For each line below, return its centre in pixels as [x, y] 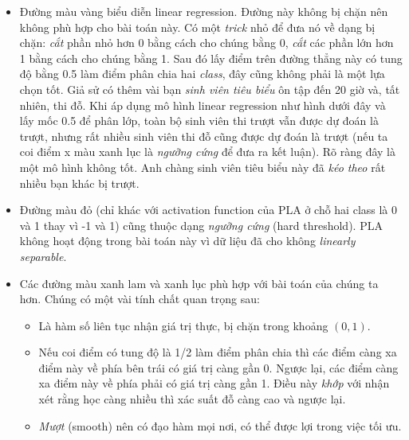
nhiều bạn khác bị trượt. [79, 183]
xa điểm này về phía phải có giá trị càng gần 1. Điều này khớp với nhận [214, 383]
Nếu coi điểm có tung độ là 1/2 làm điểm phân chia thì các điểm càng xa [218, 352]
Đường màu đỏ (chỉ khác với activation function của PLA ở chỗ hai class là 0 [208, 210]
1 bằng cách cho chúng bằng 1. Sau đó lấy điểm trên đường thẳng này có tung [211, 58]
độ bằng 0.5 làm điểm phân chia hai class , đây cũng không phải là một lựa [202, 74]
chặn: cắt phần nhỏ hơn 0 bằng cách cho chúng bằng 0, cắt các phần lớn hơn [206, 43]
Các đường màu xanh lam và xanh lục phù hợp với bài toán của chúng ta [199, 283]
